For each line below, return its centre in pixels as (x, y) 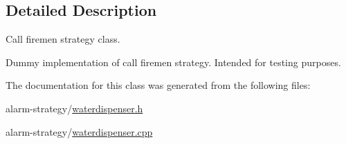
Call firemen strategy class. (63, 39)
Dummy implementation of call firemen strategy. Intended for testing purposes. (173, 62)
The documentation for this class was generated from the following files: (158, 85)
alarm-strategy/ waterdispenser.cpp (79, 131)
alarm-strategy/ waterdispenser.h (74, 108)
